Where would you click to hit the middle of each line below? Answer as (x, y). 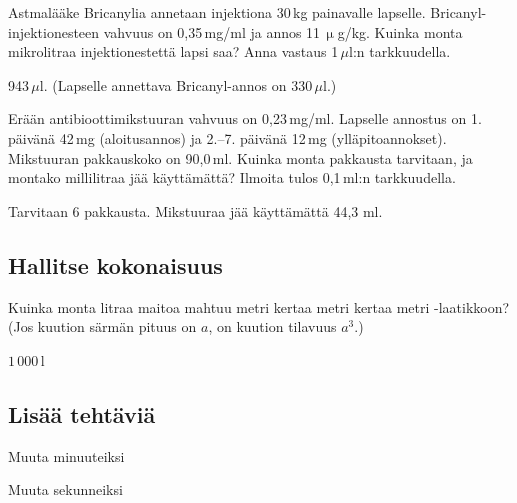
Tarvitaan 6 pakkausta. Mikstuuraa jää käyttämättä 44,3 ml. (195, 210)
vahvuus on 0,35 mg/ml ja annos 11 (212, 31)
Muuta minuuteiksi (66, 455)
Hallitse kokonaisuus (115, 264)
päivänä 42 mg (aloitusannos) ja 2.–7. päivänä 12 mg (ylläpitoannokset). (227, 137)
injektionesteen (54, 31)
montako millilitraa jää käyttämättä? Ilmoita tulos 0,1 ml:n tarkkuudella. (232, 177)
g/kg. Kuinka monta (400, 31)
